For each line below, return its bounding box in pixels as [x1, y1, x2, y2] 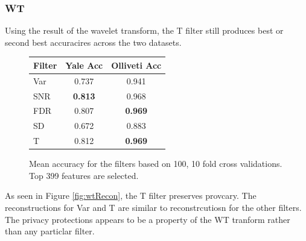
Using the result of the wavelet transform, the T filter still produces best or [5, 24, 284, 37]
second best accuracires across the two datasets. [5, 36, 182, 48]
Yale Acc [65, 58, 103, 71]
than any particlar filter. [5, 225, 95, 237]
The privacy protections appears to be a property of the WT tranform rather [5, 213, 290, 225]
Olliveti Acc [111, 58, 162, 71]
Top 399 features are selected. [29, 169, 139, 181]
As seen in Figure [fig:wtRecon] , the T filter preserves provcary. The [5, 189, 257, 202]
